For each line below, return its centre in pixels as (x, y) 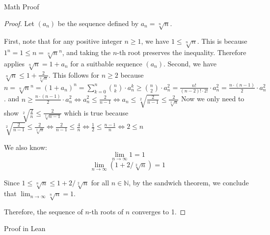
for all (100, 182)
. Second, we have (190, 63)
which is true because (96, 112)
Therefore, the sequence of (43, 212)
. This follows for (74, 74)
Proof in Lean (25, 228)
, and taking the (86, 52)
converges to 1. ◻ (159, 212)
